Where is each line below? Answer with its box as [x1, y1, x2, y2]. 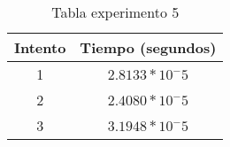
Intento [14, 37, 66, 58]
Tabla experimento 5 [51, 2, 180, 22]
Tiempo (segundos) [80, 37, 217, 58]
